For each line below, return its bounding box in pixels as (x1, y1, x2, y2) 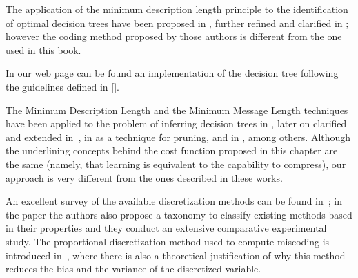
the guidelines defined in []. (6, 79, 119, 93)
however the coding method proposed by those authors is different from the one (6, 29, 342, 44)
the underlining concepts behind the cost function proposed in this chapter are (6, 143, 338, 158)
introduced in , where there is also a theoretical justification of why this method (6, 248, 346, 262)
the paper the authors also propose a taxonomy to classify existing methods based (6, 207, 352, 221)
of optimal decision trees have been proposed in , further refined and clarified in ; (6, 15, 349, 30)
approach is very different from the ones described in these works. (6, 170, 283, 185)
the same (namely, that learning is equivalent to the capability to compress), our (6, 156, 346, 171)
